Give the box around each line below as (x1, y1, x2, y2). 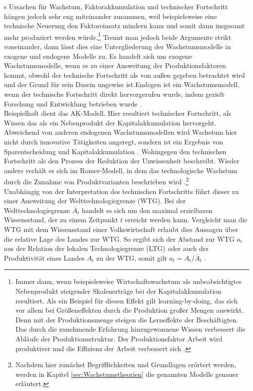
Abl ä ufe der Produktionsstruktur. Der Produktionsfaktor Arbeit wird (15, 333, 222, 343)
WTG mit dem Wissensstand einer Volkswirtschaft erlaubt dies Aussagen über (4, 224, 238, 234)
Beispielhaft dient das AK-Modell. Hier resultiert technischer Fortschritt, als (4, 108, 231, 118)
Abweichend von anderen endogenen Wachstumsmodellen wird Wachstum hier (4, 127, 237, 137)
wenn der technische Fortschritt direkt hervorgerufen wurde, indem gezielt (4, 89, 225, 99)
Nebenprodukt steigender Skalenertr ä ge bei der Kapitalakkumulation (15, 285, 221, 296)
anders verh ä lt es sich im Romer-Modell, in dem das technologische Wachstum (4, 165, 237, 175)
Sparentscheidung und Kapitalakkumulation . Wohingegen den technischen (4, 146, 227, 156)
